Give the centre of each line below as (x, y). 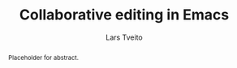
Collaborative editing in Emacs (124, 15)
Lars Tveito (124, 37)
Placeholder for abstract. (43, 57)
